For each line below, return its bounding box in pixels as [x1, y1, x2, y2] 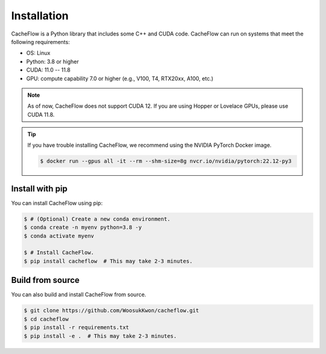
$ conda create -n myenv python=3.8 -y [24, 224, 142, 231]
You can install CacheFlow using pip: [11, 199, 103, 206]
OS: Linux [26, 49, 51, 57]
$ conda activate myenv [24, 232, 95, 239]
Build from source [11, 275, 80, 285]
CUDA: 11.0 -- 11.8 [26, 66, 71, 73]
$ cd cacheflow [24, 315, 69, 322]
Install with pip [11, 184, 68, 194]
